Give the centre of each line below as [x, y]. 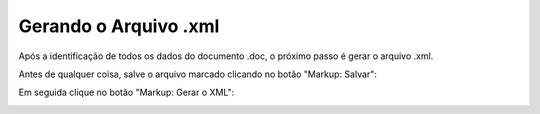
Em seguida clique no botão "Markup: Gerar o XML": [126, 92]
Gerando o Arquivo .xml [119, 26]
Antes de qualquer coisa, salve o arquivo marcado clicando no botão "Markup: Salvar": [197, 74]
